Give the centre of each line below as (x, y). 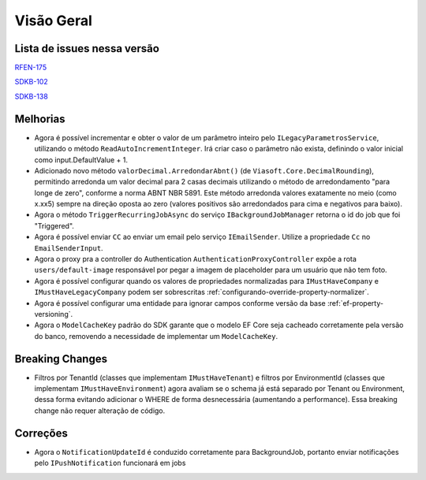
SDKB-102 (32, 82)
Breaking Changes (61, 359)
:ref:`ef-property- (356, 303)
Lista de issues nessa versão (87, 48)
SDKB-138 (32, 96)
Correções (41, 433)
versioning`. (54, 314)
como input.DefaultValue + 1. (81, 160)
